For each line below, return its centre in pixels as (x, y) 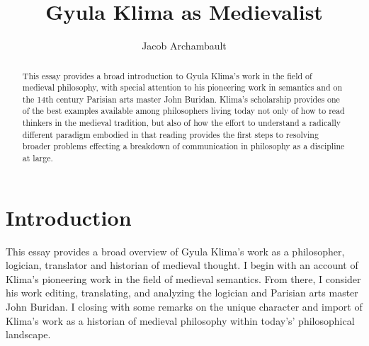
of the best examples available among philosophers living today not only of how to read (183, 111)
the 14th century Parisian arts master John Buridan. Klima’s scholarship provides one (181, 99)
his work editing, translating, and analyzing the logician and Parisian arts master (182, 293)
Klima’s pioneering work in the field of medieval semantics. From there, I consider (183, 278)
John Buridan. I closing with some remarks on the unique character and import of (184, 307)
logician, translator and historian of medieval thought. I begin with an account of (182, 265)
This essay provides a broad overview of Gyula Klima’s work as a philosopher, (175, 251)
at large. (38, 158)
